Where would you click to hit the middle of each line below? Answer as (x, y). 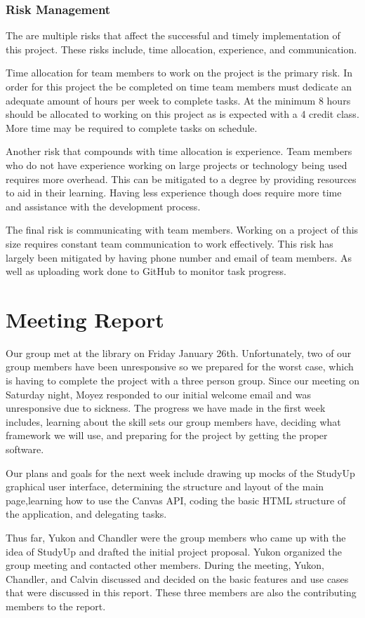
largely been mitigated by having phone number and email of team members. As (179, 257)
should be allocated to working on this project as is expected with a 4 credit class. (182, 114)
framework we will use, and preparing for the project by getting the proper (167, 435)
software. (25, 449)
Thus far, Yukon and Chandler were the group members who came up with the (176, 537)
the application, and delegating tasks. (86, 514)
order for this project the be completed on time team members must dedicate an (179, 86)
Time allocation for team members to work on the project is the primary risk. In (179, 73)
